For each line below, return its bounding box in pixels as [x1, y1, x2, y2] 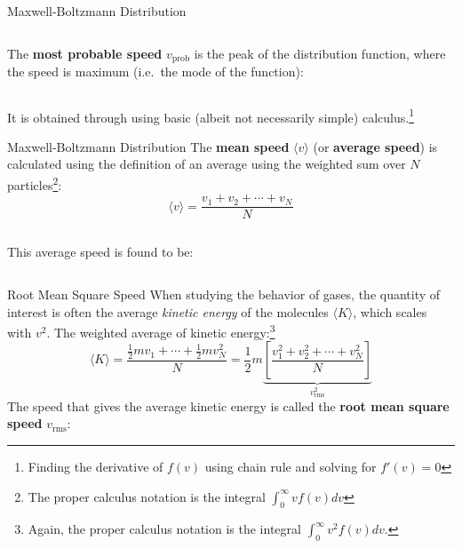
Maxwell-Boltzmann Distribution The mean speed [7, 137, 290, 155]
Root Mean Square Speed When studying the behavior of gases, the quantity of [7, 284, 441, 303]
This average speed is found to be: [7, 242, 194, 261]
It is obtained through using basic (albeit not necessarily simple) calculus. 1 [7, 105, 414, 126]
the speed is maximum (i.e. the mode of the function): [7, 62, 304, 81]
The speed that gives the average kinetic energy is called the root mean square [7, 396, 450, 415]
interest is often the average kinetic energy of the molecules [7, 302, 329, 321]
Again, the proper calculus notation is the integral [28, 520, 301, 538]
